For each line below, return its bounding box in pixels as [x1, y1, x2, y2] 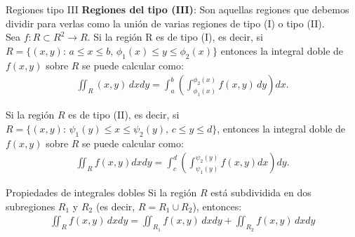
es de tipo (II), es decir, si [68, 107, 180, 122]
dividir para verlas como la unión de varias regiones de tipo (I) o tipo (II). [6, 15, 325, 30]
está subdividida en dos [210, 185, 312, 200]
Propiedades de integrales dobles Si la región [6, 185, 197, 200]
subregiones [6, 198, 55, 213]
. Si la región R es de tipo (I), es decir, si [87, 29, 263, 44]
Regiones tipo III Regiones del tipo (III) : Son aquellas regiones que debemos [6, 2, 349, 16]
